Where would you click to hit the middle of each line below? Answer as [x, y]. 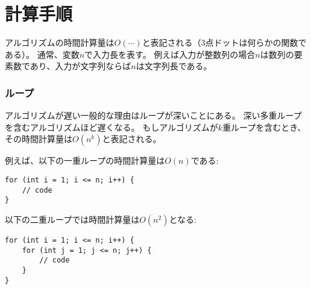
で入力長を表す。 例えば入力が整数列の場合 [170, 54]
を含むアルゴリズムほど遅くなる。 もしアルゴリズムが [112, 127]
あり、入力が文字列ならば [80, 66]
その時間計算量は [39, 139]
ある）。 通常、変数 [42, 54]
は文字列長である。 [174, 66]
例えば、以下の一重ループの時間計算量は [85, 160]
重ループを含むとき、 [264, 127]
